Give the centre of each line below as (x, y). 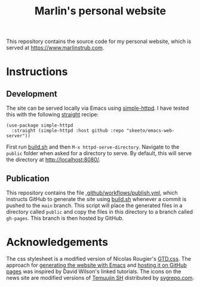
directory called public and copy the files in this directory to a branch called (99, 212)
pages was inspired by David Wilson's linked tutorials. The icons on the (94, 271)
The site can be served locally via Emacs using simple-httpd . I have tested (98, 108)
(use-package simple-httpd (40, 126)
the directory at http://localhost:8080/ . (53, 160)
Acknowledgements (57, 242)
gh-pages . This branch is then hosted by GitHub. (65, 218)
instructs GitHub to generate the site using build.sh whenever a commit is (96, 199)
